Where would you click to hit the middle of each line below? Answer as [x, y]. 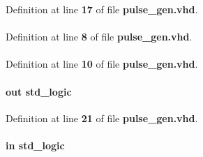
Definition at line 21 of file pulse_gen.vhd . [102, 118]
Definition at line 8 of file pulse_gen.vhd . [99, 37]
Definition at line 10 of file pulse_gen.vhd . [102, 64]
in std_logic [35, 145]
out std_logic [39, 91]
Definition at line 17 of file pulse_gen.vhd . [102, 9]
